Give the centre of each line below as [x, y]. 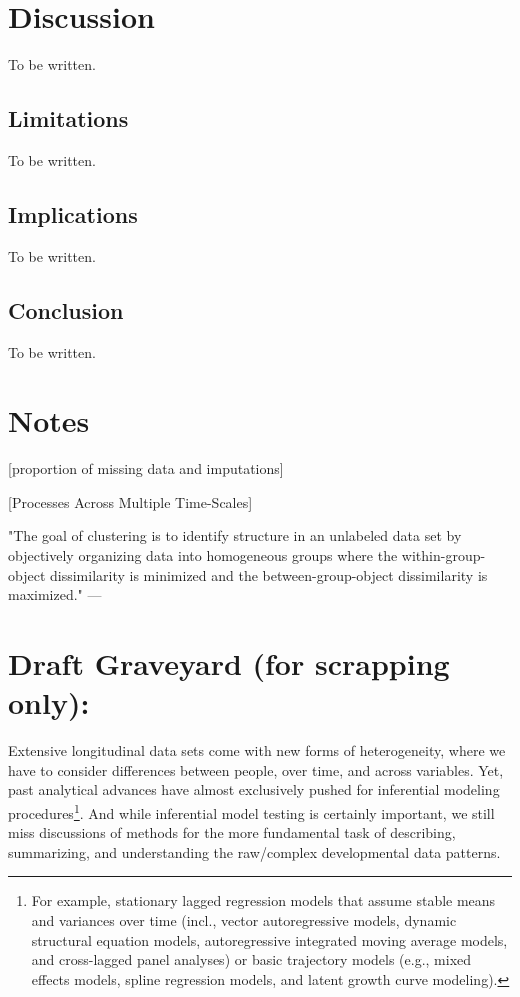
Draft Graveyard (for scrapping [229, 662]
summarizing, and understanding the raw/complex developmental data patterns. [254, 851]
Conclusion [66, 309]
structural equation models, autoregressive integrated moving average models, [269, 939]
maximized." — [55, 594]
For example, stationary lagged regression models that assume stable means [263, 900]
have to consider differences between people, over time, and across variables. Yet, [256, 769]
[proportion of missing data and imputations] [146, 468]
